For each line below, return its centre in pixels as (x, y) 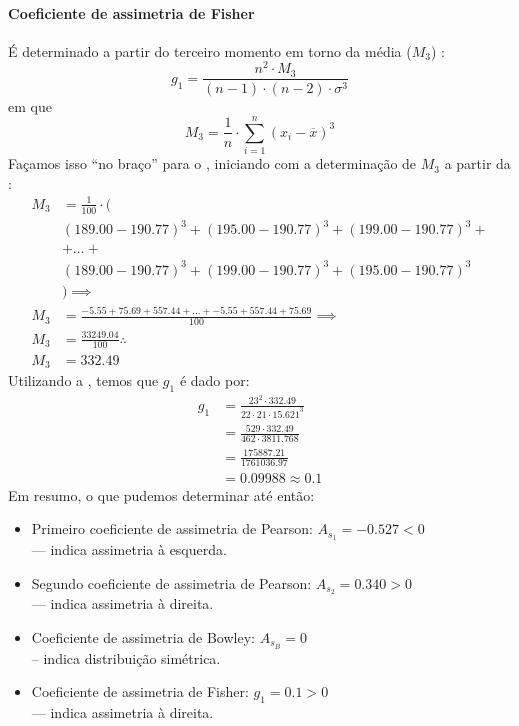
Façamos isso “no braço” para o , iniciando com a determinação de (212, 163)
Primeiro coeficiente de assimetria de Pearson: (172, 528)
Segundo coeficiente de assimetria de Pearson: (171, 582)
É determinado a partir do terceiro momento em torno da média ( (210, 50)
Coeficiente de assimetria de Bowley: (143, 637)
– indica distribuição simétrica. (126, 657)
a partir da (477, 163)
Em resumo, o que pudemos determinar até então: (161, 494)
